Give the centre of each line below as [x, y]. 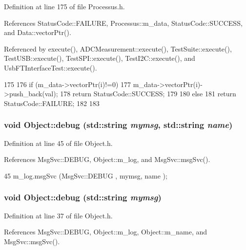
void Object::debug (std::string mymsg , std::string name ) [118, 125]
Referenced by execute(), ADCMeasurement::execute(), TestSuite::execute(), [118, 48]
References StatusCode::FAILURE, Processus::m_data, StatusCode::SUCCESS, [123, 23]
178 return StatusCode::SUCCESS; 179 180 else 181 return [148, 94]
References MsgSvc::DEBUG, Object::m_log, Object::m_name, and [106, 232]
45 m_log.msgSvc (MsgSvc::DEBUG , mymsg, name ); [86, 175]
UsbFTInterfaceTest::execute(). [51, 67]
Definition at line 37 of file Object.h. [58, 215]
